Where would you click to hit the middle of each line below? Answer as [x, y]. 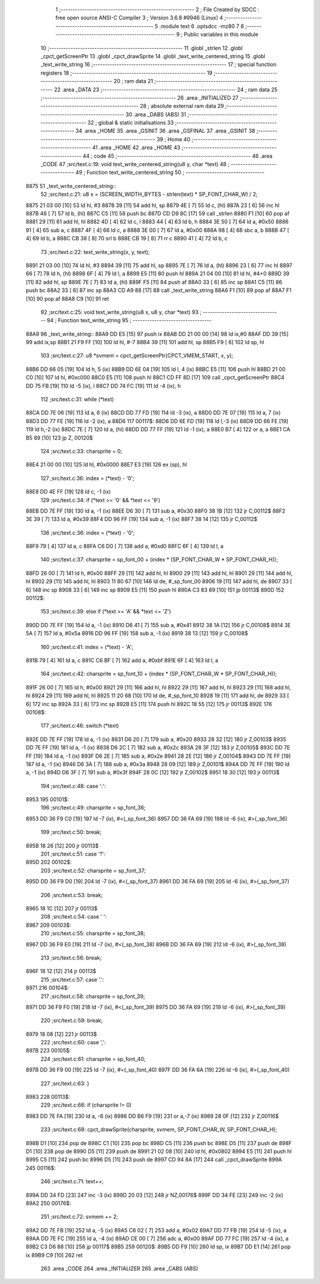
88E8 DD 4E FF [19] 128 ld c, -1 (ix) [68, 492]
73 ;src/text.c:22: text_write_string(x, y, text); [95, 252]
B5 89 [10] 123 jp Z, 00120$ [59, 438]
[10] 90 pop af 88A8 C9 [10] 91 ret [67, 298]
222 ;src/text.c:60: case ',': [73, 1043]
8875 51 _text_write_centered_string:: [71, 186]
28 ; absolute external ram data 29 [182, 106]
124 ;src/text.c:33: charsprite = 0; [81, 451]
